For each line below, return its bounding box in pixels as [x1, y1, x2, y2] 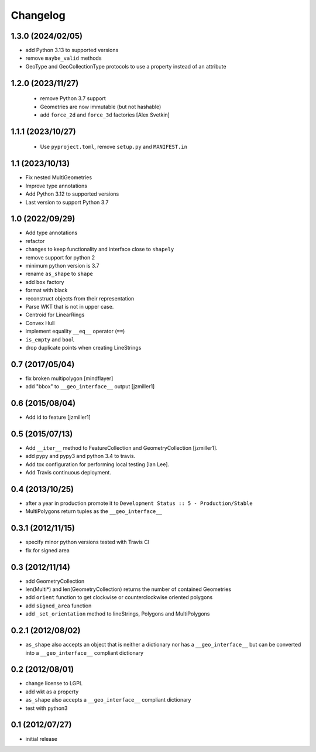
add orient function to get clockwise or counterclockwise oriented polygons [25, 594, 213, 601]
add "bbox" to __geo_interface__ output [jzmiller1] [25, 383, 155, 390]
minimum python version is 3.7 [25, 262, 99, 269]
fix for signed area [25, 546, 70, 553]
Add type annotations [25, 229, 78, 237]
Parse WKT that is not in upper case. [25, 303, 114, 310]
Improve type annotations [25, 182, 88, 189]
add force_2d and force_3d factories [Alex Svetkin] [40, 111, 170, 118]
